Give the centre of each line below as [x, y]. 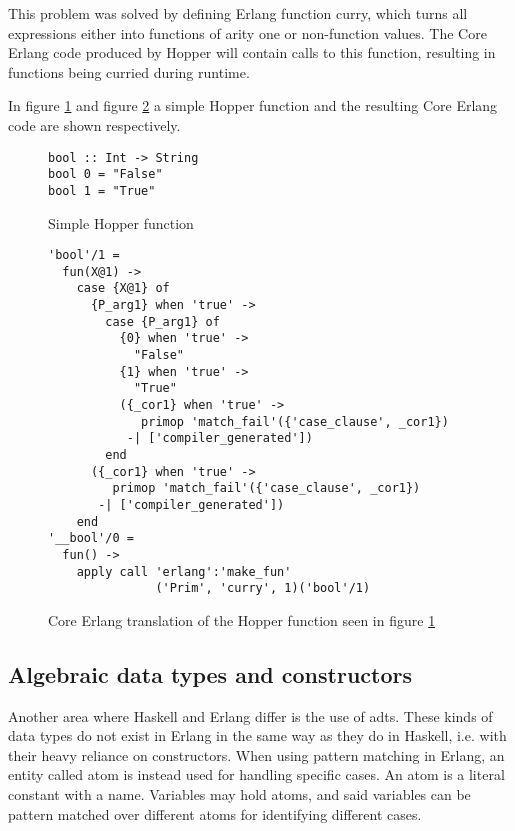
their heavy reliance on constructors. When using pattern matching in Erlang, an [256, 754]
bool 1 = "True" [102, 190]
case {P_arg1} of [162, 321]
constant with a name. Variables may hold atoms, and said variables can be [239, 794]
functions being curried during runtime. [129, 71]
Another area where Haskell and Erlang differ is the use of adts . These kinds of [250, 715]
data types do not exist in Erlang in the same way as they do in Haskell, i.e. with [257, 735]
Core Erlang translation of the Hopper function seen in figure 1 [242, 619]
